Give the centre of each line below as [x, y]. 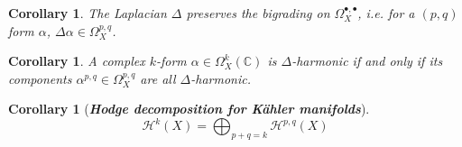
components [40, 78]
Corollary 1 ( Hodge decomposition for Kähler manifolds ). [189, 109]
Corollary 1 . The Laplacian [88, 13]
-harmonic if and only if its [367, 61]
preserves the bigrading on [258, 13]
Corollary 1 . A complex [77, 61]
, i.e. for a [386, 13]
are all [158, 78]
